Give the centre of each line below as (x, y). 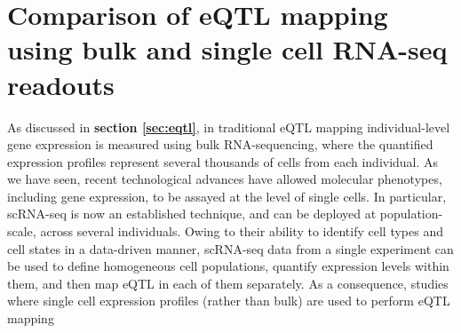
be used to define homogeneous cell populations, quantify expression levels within (228, 266)
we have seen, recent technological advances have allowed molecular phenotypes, (225, 179)
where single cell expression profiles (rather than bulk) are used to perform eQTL (229, 301)
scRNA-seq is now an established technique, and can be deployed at (192, 214)
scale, (22, 231)
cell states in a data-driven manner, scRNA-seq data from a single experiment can (230, 248)
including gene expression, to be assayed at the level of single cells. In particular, (227, 196)
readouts (61, 84)
